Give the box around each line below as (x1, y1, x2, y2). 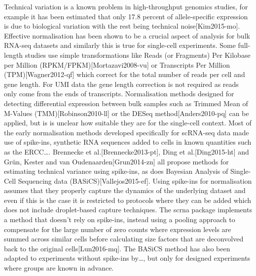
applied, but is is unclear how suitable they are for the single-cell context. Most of (4, 118, 252, 128)
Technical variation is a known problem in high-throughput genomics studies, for (4, 1, 248, 11)
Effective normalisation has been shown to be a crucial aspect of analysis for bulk (4, 30, 250, 40)
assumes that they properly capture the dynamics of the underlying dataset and (4, 185, 246, 196)
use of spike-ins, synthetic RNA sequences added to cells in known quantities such (4, 137, 252, 147)
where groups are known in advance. (4, 263, 114, 273)
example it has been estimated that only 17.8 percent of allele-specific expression (4, 11, 248, 21)
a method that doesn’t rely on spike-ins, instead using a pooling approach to (4, 214, 235, 225)
